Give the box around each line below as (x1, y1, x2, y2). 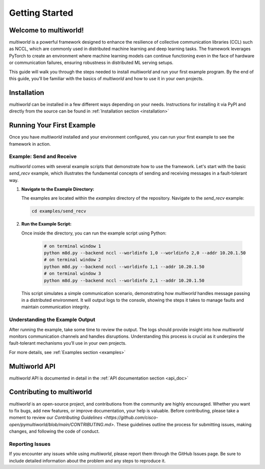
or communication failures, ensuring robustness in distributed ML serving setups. (9, 59, 174, 66)
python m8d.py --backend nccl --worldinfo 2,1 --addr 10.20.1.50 (44, 278, 205, 283)
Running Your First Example (9, 121, 96, 130)
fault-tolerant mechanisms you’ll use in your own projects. (9, 340, 127, 346)
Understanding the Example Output (9, 316, 96, 323)
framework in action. (9, 141, 51, 147)
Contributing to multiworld (9, 388, 92, 396)
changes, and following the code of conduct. (9, 428, 100, 435)
